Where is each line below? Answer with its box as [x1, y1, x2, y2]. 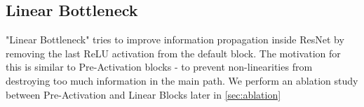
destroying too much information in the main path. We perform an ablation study [6, 73, 358, 87]
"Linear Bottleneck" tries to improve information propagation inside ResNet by [6, 32, 344, 47]
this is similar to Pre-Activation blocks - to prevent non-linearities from [6, 59, 313, 74]
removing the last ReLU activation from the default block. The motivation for [6, 45, 341, 60]
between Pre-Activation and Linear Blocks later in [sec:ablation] [6, 87, 281, 101]
